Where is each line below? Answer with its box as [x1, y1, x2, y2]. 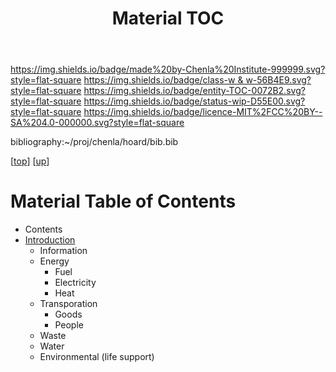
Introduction [24, 234, 76, 246]
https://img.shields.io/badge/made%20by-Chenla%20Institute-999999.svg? [10, 63, 326, 76]
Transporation [39, 298, 98, 310]
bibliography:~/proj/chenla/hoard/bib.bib [10, 136, 179, 148]
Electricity [54, 277, 97, 289]
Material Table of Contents [10, 190, 237, 213]
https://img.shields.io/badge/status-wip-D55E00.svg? [83, 95, 306, 107]
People [54, 319, 84, 331]
